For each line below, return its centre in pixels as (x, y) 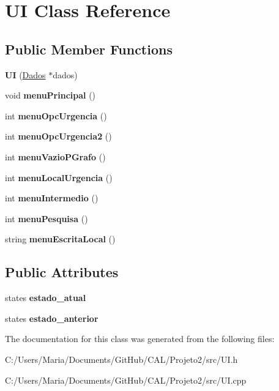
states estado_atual (46, 298)
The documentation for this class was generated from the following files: (140, 339)
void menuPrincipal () (50, 95)
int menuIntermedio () (52, 198)
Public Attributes (62, 272)
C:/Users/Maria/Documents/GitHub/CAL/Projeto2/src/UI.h (121, 359)
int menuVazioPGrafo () (55, 156)
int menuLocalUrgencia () (59, 177)
